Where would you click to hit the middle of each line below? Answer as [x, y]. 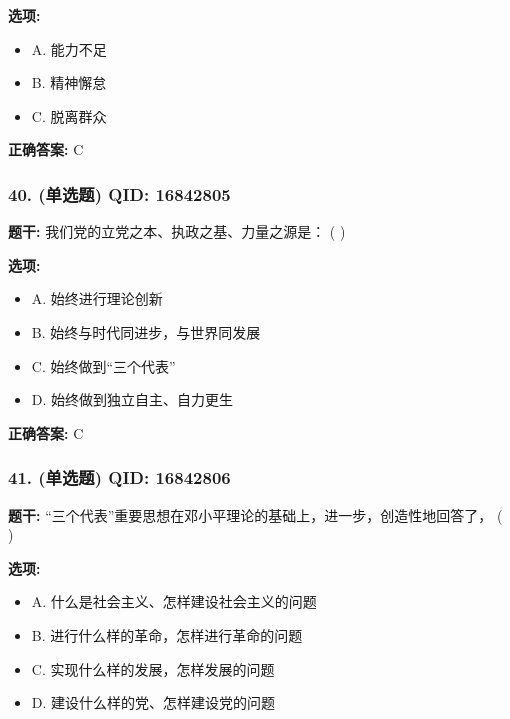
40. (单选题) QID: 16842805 [119, 193]
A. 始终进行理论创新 [97, 298]
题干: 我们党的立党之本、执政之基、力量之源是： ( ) [177, 231]
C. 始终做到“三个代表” [103, 365]
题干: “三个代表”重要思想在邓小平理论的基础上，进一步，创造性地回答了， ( [255, 514]
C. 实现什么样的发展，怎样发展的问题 [153, 668]
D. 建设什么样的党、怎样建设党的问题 [153, 702]
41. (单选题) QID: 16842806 [119, 477]
